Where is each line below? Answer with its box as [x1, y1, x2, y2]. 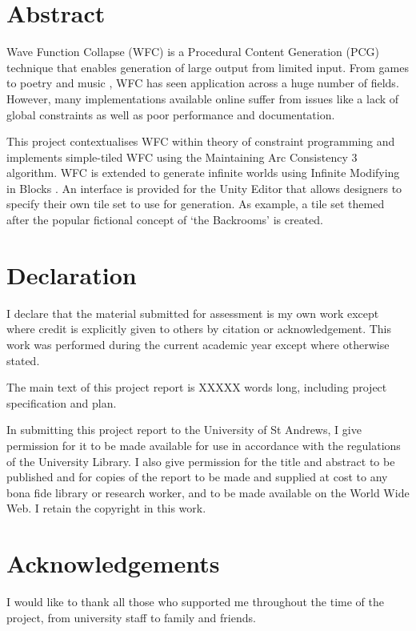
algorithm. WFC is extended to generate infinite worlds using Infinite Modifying [6, 164, 400, 181]
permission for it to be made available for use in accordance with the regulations [6, 436, 401, 453]
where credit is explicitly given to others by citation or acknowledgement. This [6, 320, 392, 337]
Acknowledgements [6, 547, 220, 580]
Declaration [6, 258, 137, 291]
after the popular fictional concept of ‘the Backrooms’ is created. [6, 211, 324, 228]
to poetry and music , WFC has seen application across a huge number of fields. [6, 74, 399, 91]
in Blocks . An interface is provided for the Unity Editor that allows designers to [6, 179, 402, 196]
